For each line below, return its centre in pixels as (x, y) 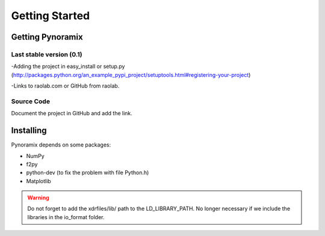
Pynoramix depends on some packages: (61, 145)
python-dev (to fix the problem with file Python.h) (88, 173)
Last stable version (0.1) (47, 54)
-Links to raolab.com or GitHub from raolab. (65, 86)
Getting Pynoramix (47, 37)
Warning (38, 198)
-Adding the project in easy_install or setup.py (68, 67)
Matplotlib (39, 181)
